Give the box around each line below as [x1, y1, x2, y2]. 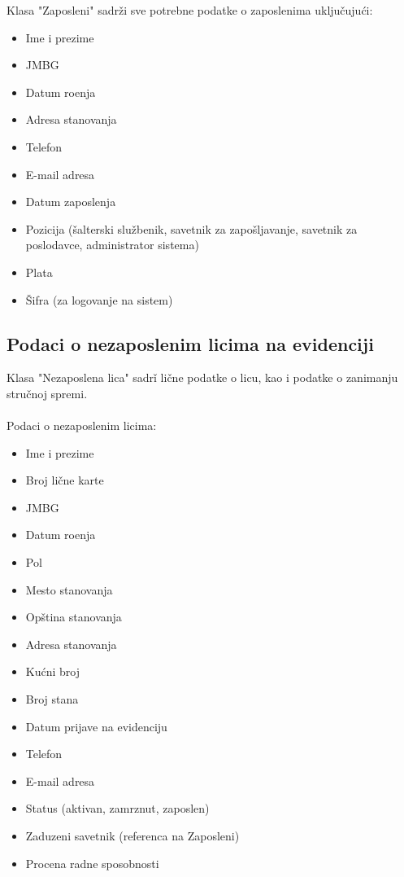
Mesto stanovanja [25, 581, 113, 598]
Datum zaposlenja [25, 193, 116, 210]
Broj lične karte [25, 471, 104, 489]
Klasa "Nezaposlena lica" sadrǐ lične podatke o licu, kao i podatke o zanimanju [7, 369, 398, 386]
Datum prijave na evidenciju [25, 717, 167, 734]
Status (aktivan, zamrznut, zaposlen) [25, 800, 210, 817]
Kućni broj [25, 663, 80, 680]
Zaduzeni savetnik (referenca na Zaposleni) [25, 827, 240, 844]
